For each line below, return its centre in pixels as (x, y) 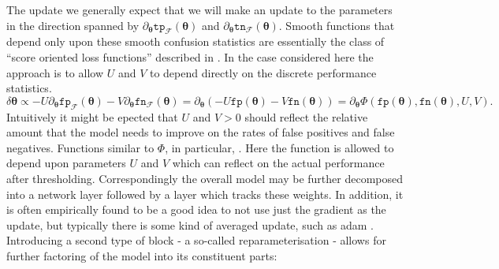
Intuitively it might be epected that (92, 116)
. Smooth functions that (337, 25)
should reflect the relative (306, 116)
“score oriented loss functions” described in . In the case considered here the (190, 56)
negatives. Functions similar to (80, 147)
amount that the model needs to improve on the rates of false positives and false (201, 132)
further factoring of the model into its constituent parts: (142, 255)
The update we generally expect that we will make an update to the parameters (199, 9)
